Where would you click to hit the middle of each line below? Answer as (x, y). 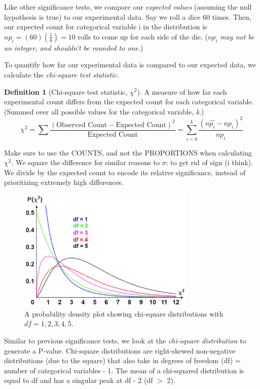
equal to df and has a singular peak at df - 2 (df (79, 380)
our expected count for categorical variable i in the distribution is (106, 27)
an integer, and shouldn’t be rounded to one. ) (74, 47)
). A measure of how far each (182, 91)
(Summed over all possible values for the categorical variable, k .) (104, 111)
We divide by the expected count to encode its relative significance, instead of (125, 172)
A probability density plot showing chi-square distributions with (124, 313)
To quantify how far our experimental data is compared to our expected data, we (130, 65)
